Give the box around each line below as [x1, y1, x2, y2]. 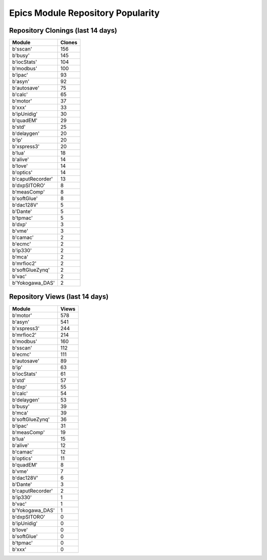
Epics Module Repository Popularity [9, 7, 160, 18]
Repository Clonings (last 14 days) [9, 26, 117, 35]
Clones [60, 39, 78, 46]
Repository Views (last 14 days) [9, 293, 109, 301]
